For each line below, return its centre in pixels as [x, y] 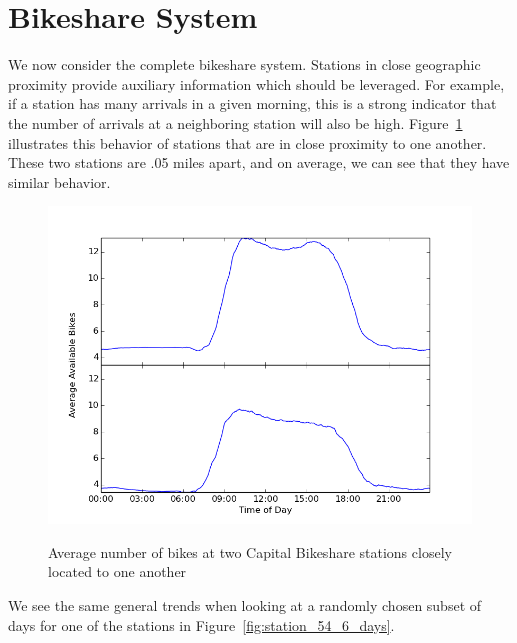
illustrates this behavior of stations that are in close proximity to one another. [247, 142]
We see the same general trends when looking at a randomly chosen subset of [245, 605]
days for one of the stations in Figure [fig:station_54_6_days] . [201, 624]
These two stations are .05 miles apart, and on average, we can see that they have [259, 162]
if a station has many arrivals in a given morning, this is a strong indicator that [252, 103]
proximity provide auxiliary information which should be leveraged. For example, [256, 83]
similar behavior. [59, 181]
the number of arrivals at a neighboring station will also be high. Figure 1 [235, 122]
